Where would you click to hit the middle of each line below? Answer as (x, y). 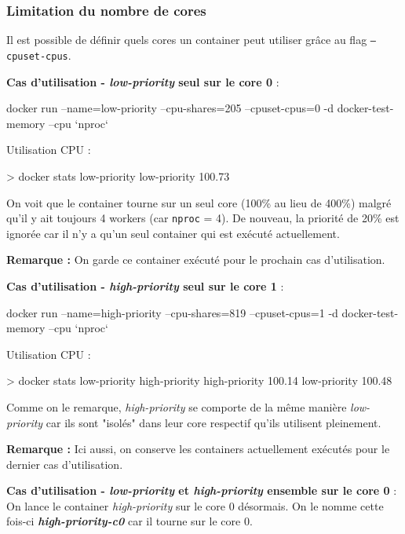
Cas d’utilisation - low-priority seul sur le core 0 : (143, 81)
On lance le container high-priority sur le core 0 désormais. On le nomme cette (195, 505)
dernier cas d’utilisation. (65, 464)
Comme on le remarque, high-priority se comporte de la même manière (177, 406)
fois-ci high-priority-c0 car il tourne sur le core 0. (130, 521)
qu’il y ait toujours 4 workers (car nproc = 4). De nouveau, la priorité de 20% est (203, 218)
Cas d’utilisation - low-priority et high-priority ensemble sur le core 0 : (202, 490)
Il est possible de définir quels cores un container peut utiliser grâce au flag (187, 40)
